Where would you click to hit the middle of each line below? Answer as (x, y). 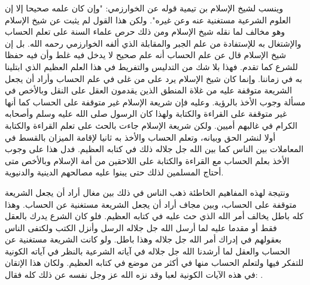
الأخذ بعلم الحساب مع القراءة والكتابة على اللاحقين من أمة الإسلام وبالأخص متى (147, 160)
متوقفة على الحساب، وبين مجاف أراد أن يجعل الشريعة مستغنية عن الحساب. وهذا (151, 204)
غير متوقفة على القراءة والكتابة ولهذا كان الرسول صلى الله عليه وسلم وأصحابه (146, 113)
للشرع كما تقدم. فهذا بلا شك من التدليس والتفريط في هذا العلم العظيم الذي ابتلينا (151, 66)
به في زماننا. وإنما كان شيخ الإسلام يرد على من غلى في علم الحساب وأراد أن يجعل (154, 78)
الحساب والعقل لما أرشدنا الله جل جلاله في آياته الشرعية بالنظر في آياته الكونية (148, 251)
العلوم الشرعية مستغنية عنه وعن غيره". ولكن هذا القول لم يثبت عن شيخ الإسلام (148, 19)
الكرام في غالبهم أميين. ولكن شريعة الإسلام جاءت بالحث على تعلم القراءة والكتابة (151, 125)
